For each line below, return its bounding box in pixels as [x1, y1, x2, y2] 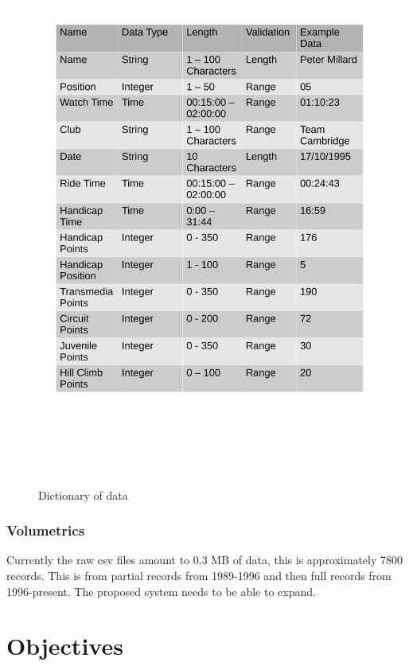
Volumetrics [6, 520, 85, 540]
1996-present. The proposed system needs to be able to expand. [6, 582, 316, 599]
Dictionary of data [38, 486, 128, 503]
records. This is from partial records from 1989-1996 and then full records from [6, 567, 391, 583]
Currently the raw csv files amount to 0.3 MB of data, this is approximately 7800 [6, 551, 403, 568]
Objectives [6, 629, 123, 662]
